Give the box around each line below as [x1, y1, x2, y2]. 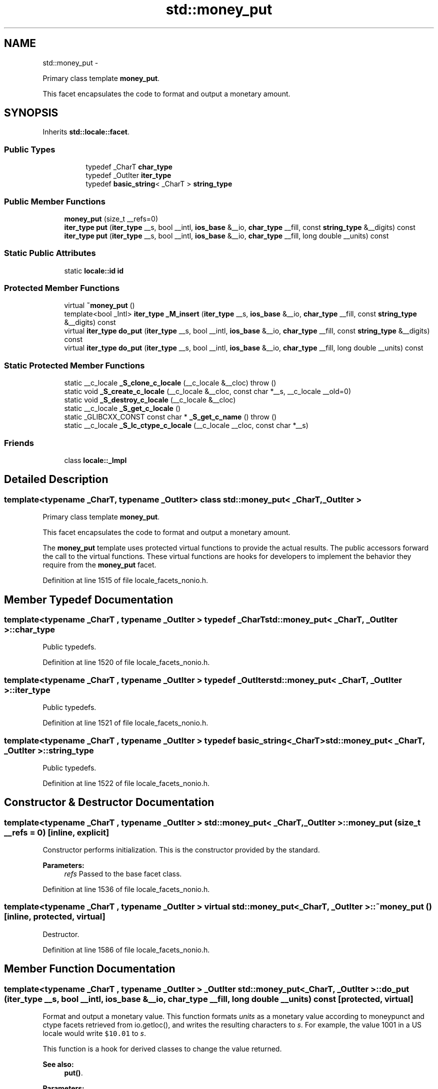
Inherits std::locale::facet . [42, 127, 129, 136]
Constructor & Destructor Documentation [4, 796, 214, 809]
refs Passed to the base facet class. [64, 869, 182, 878]
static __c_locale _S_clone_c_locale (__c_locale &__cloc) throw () [64, 378, 276, 387]
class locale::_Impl [64, 455, 127, 464]
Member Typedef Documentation [4, 593, 173, 606]
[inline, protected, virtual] [4, 911, 105, 922]
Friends [4, 437, 34, 448]
